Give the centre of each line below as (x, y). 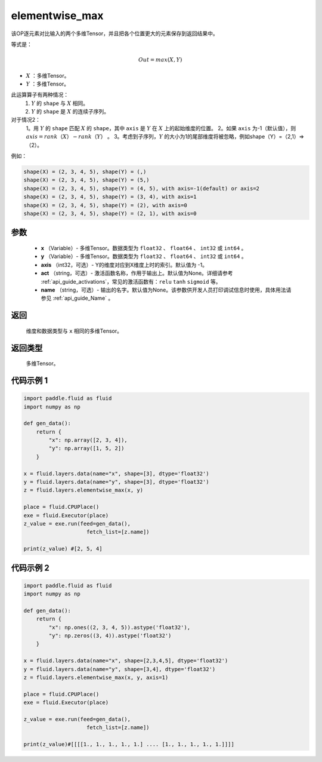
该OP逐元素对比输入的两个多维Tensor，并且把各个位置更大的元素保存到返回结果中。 (115, 33)
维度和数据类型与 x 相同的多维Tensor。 (74, 331)
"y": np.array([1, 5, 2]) (86, 448)
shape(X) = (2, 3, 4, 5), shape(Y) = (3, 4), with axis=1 (110, 197)
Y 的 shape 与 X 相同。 (60, 103)
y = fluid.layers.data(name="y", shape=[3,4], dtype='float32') (120, 669)
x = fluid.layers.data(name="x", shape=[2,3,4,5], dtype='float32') (126, 661)
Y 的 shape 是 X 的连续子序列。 (70, 112)
